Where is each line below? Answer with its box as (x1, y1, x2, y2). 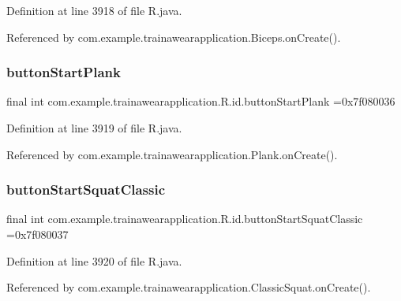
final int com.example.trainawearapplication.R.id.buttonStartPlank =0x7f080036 (6, 93, 395, 110)
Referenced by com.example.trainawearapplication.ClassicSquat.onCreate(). (6, 279, 371, 295)
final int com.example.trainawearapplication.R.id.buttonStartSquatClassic (6, 210, 363, 227)
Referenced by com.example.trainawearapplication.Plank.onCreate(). (6, 146, 338, 162)
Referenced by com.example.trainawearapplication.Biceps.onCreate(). (6, 28, 341, 45)
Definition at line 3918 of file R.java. (6, 2, 182, 18)
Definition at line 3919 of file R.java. (6, 120, 182, 136)
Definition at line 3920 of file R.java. (6, 252, 182, 269)
